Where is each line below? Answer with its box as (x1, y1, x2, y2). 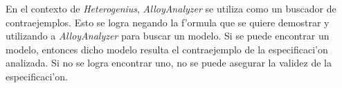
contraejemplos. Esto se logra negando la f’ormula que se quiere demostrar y (6, 15, 330, 29)
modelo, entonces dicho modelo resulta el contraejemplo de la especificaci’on (6, 42, 328, 56)
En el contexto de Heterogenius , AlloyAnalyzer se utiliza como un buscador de (6, 1, 336, 15)
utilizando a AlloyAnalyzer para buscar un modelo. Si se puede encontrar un (6, 28, 330, 43)
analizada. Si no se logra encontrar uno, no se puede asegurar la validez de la (6, 55, 332, 70)
